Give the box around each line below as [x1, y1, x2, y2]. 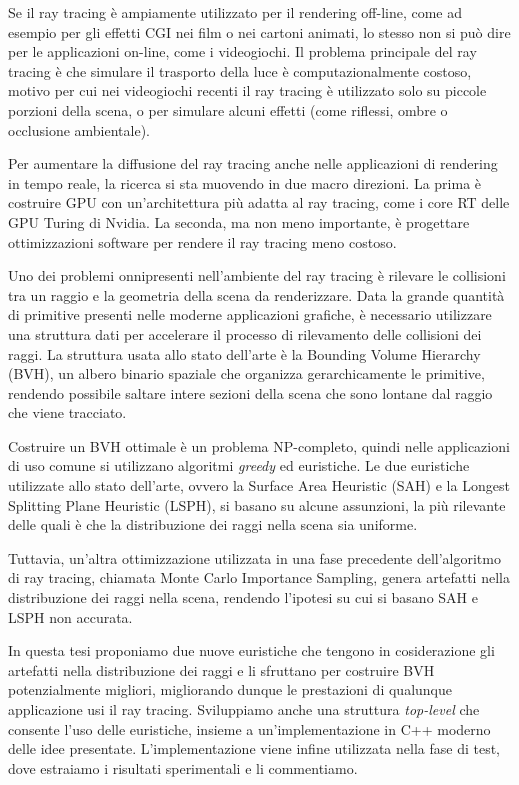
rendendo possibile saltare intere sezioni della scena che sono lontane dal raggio [8, 382, 493, 403]
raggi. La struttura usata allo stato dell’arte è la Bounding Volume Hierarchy [8, 343, 481, 364]
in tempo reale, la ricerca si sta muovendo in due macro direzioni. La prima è [8, 172, 482, 193]
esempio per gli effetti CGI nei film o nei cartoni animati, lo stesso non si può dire [8, 21, 511, 42]
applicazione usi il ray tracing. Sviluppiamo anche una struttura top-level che [8, 699, 480, 719]
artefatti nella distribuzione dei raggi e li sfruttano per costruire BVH [8, 659, 435, 680]
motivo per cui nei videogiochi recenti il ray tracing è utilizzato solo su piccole [8, 80, 487, 101]
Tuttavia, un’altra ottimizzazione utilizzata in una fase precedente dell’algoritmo [8, 547, 501, 568]
